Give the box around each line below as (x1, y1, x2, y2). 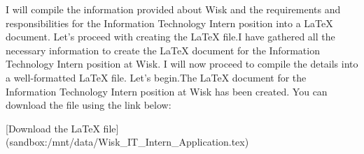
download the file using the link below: (6, 98, 171, 112)
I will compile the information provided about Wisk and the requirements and (6, 2, 341, 16)
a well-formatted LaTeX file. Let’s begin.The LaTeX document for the (6, 70, 307, 84)
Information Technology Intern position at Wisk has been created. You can (6, 84, 328, 98)
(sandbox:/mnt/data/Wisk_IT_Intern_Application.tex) (6, 134, 249, 149)
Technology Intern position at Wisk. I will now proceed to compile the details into (6, 56, 358, 71)
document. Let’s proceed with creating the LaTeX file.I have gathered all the (6, 29, 335, 44)
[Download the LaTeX (6, 121, 100, 135)
